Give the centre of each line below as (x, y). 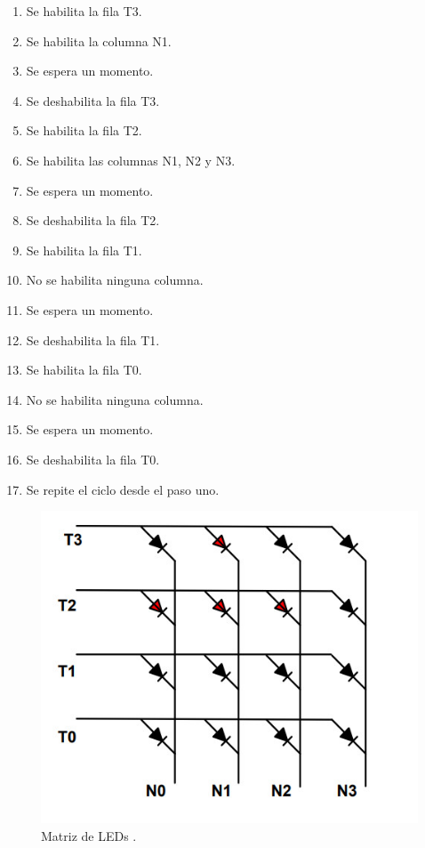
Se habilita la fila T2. (84, 130)
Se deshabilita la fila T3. (93, 100)
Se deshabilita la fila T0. (93, 459)
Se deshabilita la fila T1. (93, 339)
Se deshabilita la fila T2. (93, 220)
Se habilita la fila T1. (84, 250)
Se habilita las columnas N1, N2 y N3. (131, 160)
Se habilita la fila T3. (84, 11)
